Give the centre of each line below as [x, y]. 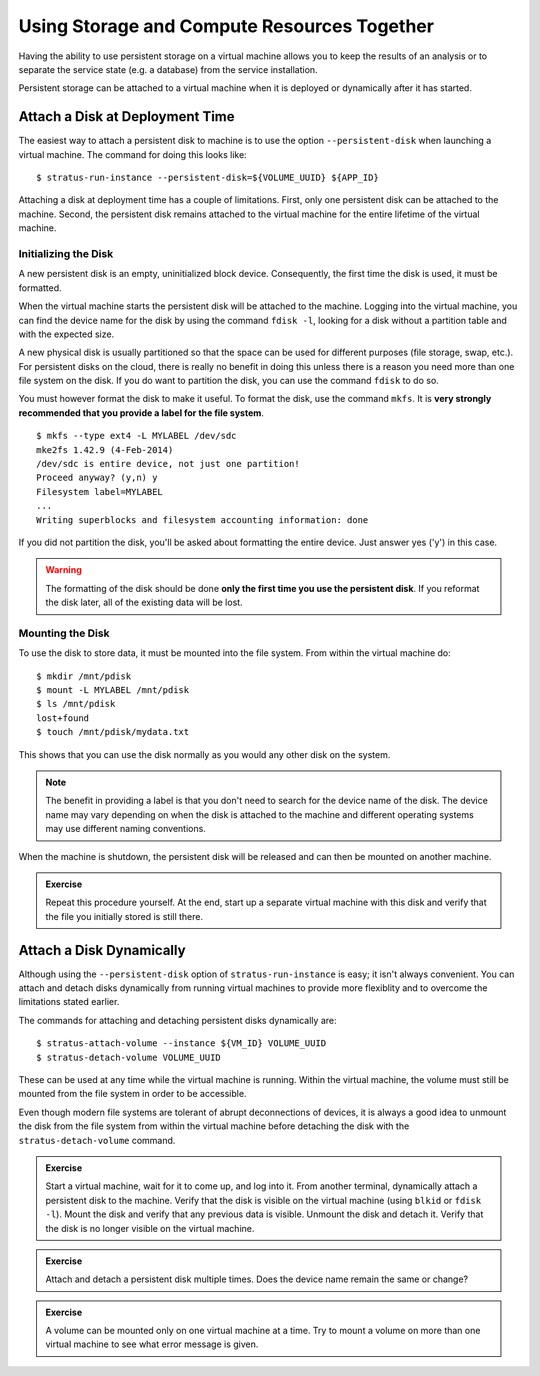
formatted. [40, 287]
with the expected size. [66, 334]
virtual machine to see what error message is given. [152, 1344]
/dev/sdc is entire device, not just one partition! [168, 464]
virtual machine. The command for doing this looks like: [132, 154]
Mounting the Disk [64, 633]
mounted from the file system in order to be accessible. [132, 1094]
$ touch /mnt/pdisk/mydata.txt [113, 732]
